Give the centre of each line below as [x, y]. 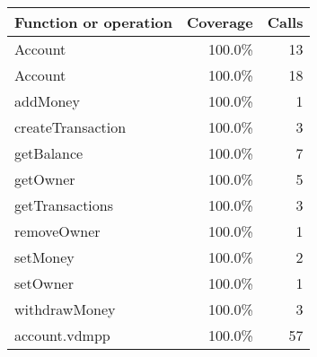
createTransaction [70, 127]
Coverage [220, 22]
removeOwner [57, 231]
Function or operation [93, 22]
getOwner [45, 179]
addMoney [47, 101]
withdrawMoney [65, 309]
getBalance [49, 153]
